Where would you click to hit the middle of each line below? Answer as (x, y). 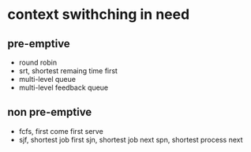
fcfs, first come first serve (61, 131)
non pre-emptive (50, 112)
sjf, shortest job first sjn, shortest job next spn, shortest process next (131, 139)
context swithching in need (99, 15)
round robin (37, 62)
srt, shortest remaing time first (68, 71)
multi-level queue (47, 79)
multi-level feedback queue (64, 87)
